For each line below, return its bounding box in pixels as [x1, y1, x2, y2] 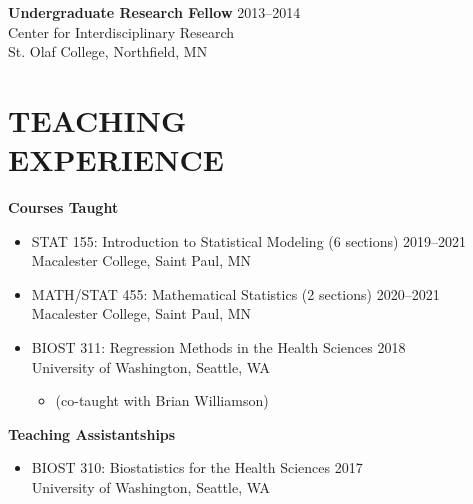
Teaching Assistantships [8, 423, 176, 444]
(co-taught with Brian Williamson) [55, 390, 269, 411]
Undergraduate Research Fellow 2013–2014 [8, 2, 301, 22]
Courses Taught [8, 197, 119, 218]
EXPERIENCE [8, 139, 224, 180]
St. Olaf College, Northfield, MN [8, 41, 208, 62]
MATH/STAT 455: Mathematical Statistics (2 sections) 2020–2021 [31, 283, 440, 304]
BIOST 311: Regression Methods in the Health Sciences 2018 [31, 337, 406, 358]
